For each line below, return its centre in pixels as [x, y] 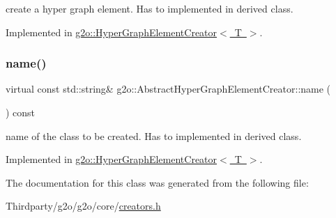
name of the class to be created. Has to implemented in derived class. [154, 135]
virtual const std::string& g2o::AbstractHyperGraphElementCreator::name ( [168, 89]
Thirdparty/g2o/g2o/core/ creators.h [83, 206]
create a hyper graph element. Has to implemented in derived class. [150, 8]
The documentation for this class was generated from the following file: [157, 182]
